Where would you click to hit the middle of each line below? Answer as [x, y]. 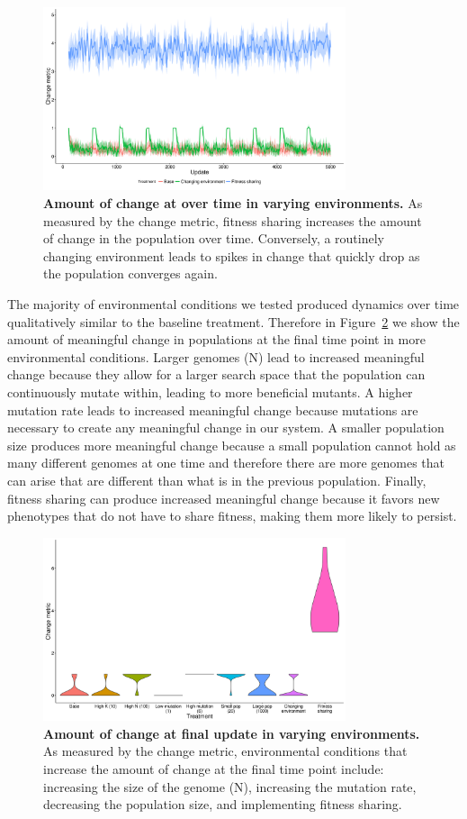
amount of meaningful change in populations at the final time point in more [216, 339]
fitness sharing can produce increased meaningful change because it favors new [224, 498]
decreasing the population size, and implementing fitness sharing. [223, 804]
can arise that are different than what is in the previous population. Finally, [217, 480]
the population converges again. [130, 273]
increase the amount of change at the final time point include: [214, 768]
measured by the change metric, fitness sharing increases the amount [233, 220]
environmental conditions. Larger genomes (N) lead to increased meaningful [216, 356]
